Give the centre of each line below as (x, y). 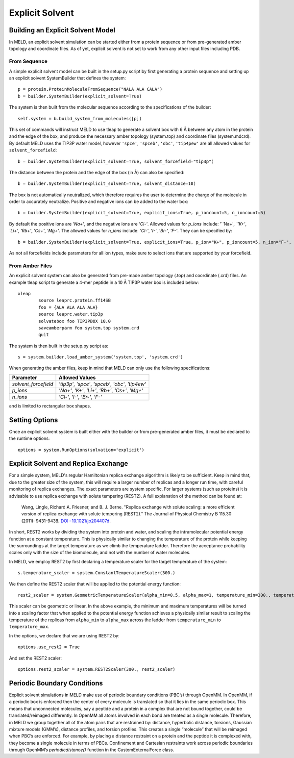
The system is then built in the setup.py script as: (59, 346)
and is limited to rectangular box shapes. (50, 406)
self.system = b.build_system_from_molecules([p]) (80, 118)
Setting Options (34, 420)
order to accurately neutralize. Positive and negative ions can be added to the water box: (99, 202)
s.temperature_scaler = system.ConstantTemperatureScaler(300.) (97, 573)
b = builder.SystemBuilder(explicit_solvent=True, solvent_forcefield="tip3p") (116, 161)
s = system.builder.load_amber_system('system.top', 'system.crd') (100, 357)
